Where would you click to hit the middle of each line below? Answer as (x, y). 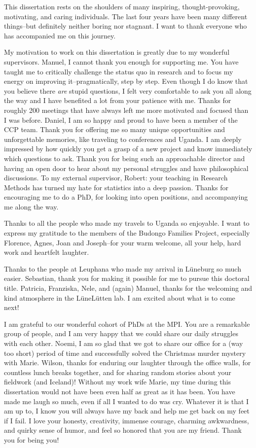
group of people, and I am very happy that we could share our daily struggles (121, 333)
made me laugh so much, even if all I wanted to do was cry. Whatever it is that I (127, 401)
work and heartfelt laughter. (47, 252)
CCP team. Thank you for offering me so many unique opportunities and (115, 129)
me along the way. (31, 206)
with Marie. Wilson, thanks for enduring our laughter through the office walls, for (128, 362)
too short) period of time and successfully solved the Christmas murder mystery (125, 353)
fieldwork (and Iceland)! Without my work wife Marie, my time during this (117, 382)
